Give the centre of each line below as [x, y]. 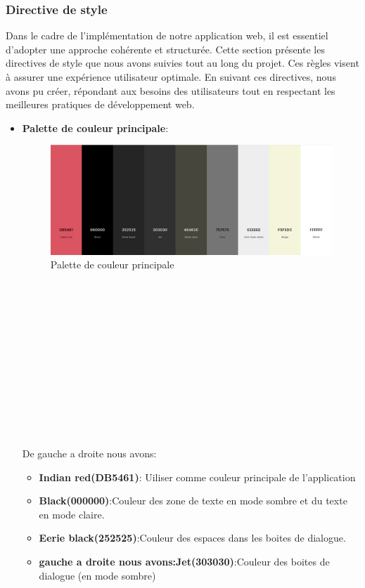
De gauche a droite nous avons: [89, 453]
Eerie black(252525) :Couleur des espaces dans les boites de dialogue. [192, 538]
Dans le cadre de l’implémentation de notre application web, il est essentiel [167, 35]
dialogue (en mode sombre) [97, 575]
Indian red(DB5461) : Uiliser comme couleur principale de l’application [197, 477]
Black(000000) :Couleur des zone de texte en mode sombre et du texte [193, 501]
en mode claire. [72, 514]
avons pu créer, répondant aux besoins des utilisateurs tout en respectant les [171, 90]
